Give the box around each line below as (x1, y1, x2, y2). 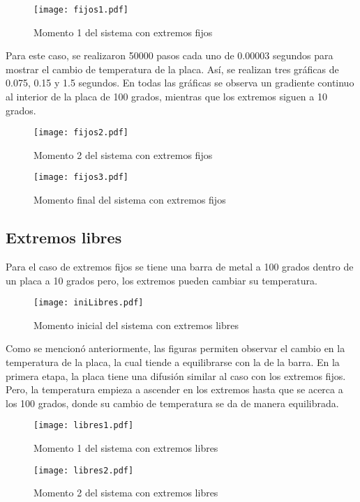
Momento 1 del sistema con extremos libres (33, 440, 218, 455)
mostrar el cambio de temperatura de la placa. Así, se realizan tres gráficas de (6, 61, 339, 76)
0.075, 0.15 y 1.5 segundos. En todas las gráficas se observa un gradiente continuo (6, 75, 354, 90)
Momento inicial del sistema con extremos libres (33, 317, 239, 332)
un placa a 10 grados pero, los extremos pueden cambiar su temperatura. (6, 273, 317, 287)
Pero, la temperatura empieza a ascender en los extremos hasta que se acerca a (6, 382, 343, 397)
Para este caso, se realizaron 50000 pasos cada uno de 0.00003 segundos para (6, 48, 333, 63)
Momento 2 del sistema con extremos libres (33, 485, 218, 500)
